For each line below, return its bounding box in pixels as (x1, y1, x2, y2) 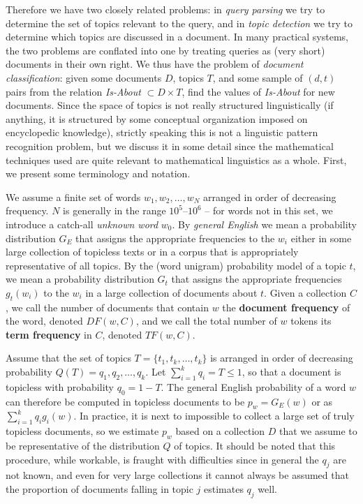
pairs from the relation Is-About (6, 84, 141, 98)
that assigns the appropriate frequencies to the (75, 230, 275, 245)
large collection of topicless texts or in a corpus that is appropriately (6, 244, 299, 259)
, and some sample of (212, 70, 303, 84)
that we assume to (279, 424, 357, 438)
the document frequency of (222, 299, 350, 314)
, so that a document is (242, 364, 341, 379)
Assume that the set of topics (6, 350, 131, 365)
